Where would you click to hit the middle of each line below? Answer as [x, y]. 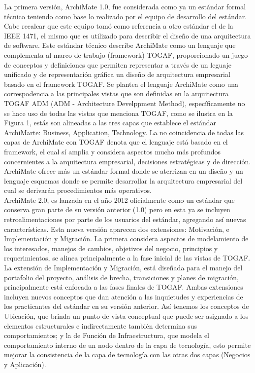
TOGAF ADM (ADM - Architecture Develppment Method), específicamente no [125, 103]
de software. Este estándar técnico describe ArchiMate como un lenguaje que [120, 45]
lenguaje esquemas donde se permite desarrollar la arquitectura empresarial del [123, 180]
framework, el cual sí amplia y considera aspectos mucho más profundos [112, 151]
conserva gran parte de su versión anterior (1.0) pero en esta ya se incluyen [117, 209]
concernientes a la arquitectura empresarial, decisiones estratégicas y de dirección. [127, 161]
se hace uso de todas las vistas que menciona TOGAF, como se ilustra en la [118, 113]
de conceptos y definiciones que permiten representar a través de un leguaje [118, 64]
